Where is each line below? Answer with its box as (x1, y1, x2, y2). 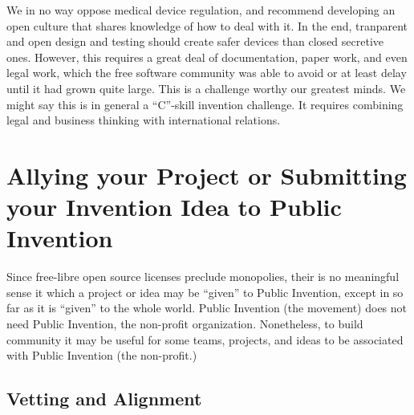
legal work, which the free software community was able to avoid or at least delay (6, 64, 407, 81)
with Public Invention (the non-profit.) (6, 347, 197, 364)
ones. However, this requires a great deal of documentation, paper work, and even (6, 48, 408, 65)
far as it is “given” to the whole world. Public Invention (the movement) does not (6, 299, 408, 316)
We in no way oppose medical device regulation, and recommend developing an (6, 2, 396, 18)
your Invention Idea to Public (6, 190, 342, 223)
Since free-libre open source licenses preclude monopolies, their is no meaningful (6, 268, 400, 285)
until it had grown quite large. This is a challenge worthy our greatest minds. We (6, 79, 406, 96)
